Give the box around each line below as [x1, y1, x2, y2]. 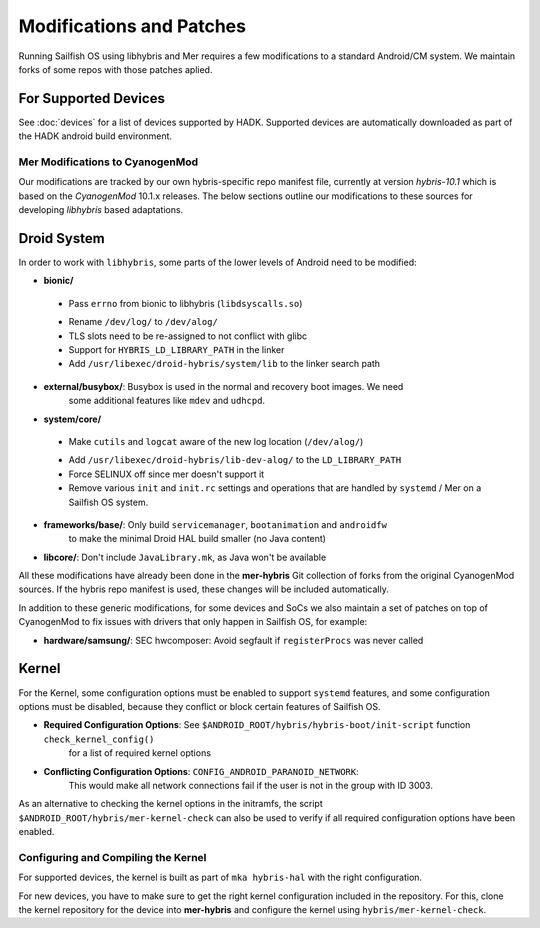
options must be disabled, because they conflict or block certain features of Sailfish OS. [18, 700, 381, 712]
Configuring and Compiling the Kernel [18, 850, 207, 864]
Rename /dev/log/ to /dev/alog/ [68, 316, 219, 328]
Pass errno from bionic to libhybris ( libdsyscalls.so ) [68, 297, 303, 309]
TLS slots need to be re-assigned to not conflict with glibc [68, 330, 308, 342]
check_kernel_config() [43, 733, 155, 745]
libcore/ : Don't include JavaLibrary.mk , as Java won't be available [43, 551, 327, 563]
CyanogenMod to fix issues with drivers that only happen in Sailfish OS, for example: [18, 616, 368, 628]
